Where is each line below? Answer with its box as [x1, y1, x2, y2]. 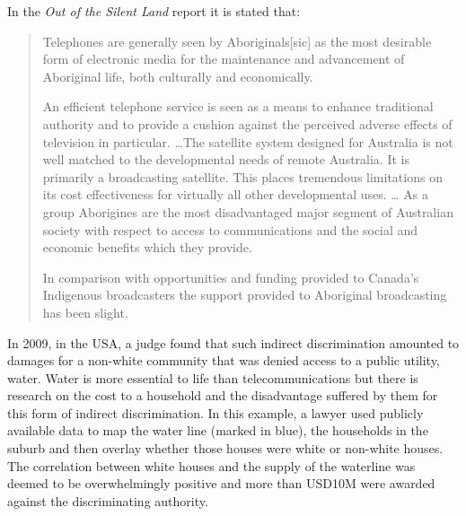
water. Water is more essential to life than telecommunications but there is [7, 368, 418, 387]
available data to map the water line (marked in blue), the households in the [7, 421, 428, 440]
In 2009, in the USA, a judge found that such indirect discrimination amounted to [7, 333, 460, 352]
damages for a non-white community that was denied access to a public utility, [7, 351, 440, 370]
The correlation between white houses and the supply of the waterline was [7, 456, 416, 475]
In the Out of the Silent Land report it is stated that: [7, 2, 301, 20]
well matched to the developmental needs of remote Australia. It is [42, 150, 409, 169]
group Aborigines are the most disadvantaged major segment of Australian [42, 202, 453, 221]
